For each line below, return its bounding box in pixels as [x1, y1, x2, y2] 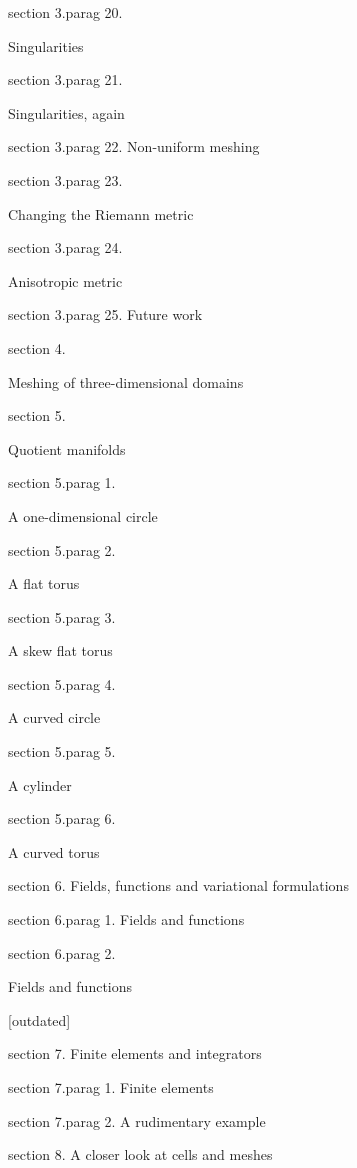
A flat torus [8, 573, 80, 594]
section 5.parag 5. [8, 741, 116, 762]
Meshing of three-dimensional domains [8, 371, 244, 392]
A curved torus [8, 841, 100, 862]
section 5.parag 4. [8, 673, 116, 694]
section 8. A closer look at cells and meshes [8, 1144, 273, 1165]
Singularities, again [8, 102, 125, 123]
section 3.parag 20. [8, 2, 123, 22]
